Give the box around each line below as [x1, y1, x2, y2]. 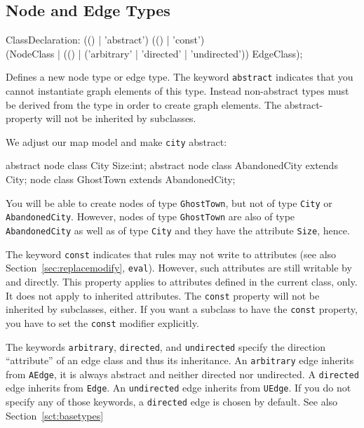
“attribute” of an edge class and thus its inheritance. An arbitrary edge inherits [6, 353, 354, 368]
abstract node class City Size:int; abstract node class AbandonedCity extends [6, 158, 338, 173]
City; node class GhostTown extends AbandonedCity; [6, 172, 236, 187]
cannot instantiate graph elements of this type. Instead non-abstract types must [6, 83, 349, 98]
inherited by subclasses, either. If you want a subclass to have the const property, [6, 302, 358, 316]
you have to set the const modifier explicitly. [6, 315, 199, 330]
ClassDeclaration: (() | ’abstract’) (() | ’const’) [6, 32, 205, 47]
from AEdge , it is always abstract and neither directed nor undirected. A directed [6, 366, 359, 381]
